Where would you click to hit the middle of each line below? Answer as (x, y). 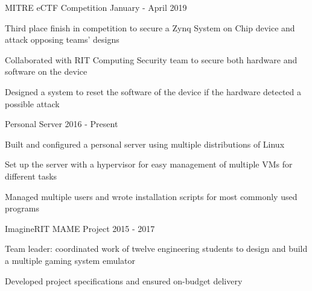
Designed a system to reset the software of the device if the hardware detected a (153, 91)
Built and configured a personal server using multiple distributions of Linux (145, 144)
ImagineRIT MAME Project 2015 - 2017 (80, 228)
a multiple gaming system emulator (70, 260)
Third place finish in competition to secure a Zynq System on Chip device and (150, 27)
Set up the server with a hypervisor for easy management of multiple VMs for (149, 164)
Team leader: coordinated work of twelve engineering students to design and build (156, 249)
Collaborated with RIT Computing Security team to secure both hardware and (151, 59)
